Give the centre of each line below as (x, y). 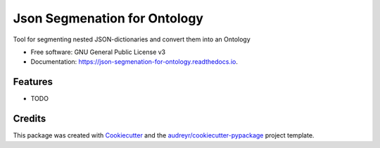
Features (33, 82)
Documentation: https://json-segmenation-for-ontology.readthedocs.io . (134, 62)
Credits (30, 119)
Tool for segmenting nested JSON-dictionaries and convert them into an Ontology (132, 39)
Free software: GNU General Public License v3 (98, 52)
